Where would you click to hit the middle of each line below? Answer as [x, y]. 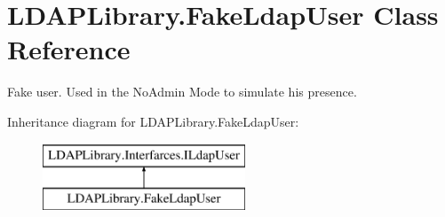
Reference [69, 49]
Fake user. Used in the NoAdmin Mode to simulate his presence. [182, 92]
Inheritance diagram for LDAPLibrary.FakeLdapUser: [153, 121]
